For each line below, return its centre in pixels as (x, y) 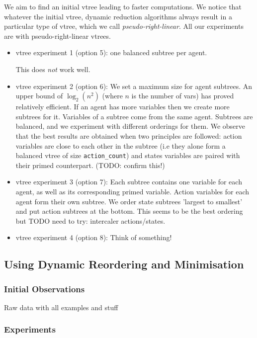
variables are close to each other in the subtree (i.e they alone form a (121, 145)
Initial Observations (44, 289)
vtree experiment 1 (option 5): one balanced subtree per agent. (111, 52)
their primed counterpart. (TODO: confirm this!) (90, 165)
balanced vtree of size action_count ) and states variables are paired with (128, 155)
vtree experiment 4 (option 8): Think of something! (94, 237)
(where (112, 96)
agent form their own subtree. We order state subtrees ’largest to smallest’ (129, 201)
